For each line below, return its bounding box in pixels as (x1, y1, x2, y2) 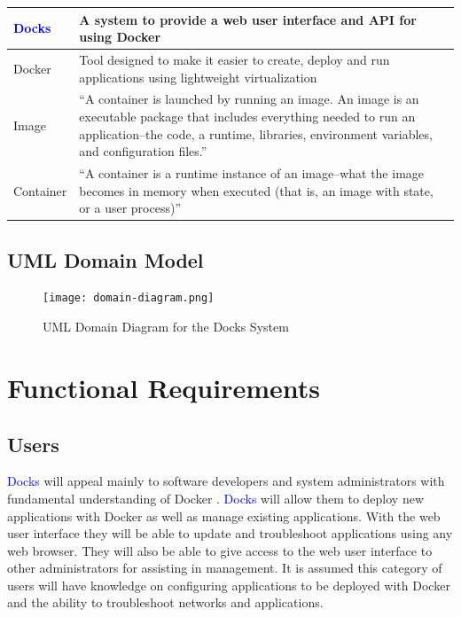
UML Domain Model (7, 246, 204, 273)
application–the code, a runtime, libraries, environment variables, (79, 124, 433, 143)
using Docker (79, 27, 161, 46)
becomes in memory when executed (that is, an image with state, (79, 181, 434, 199)
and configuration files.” (79, 142, 207, 160)
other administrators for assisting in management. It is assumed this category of (7, 558, 442, 577)
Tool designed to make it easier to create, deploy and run (79, 50, 390, 68)
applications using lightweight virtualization (79, 67, 317, 86)
